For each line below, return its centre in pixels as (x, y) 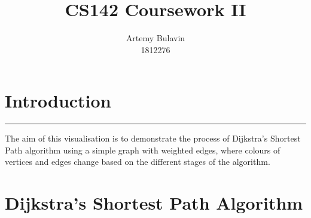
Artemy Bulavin (155, 38)
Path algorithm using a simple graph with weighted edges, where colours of (143, 150)
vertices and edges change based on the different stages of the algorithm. (138, 162)
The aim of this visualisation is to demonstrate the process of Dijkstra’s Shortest (153, 138)
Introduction (58, 101)
